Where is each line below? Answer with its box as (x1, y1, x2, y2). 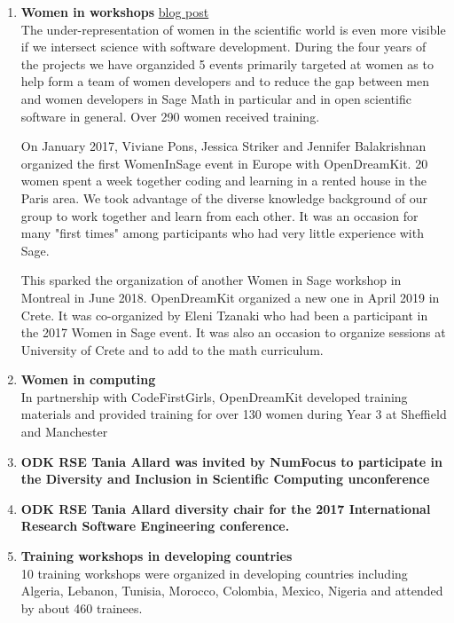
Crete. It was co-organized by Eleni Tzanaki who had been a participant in (20, 305, 428, 324)
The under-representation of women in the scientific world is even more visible (20, 20, 446, 38)
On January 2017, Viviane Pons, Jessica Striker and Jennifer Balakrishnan (20, 137, 427, 155)
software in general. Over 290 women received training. (20, 106, 320, 125)
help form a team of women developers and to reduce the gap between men (20, 72, 429, 91)
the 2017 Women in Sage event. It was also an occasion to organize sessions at (20, 323, 446, 342)
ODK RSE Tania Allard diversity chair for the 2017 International (20, 499, 431, 517)
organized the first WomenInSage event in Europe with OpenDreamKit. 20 (20, 154, 428, 172)
